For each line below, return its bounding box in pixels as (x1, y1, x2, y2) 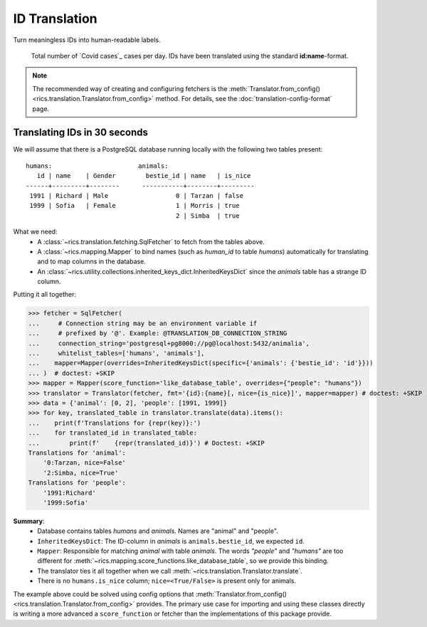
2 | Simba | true (175, 211, 240, 220)
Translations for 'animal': (28, 448, 126, 457)
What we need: (13, 228, 58, 236)
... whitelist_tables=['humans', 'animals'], (28, 349, 205, 357)
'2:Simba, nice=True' (43, 468, 119, 477)
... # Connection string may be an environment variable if (28, 319, 258, 327)
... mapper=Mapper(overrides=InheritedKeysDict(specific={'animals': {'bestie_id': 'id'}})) (28, 359, 374, 367)
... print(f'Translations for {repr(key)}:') (28, 418, 201, 427)
